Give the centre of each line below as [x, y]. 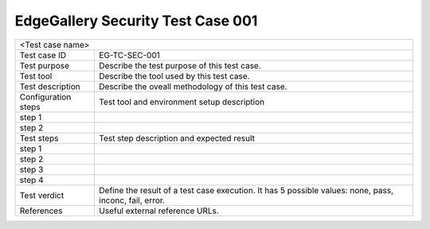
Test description [50, 86]
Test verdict [42, 195]
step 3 [31, 169]
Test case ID [43, 55]
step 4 [31, 180]
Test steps [39, 138]
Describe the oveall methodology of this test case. [193, 86]
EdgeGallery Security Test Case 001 [136, 21]
